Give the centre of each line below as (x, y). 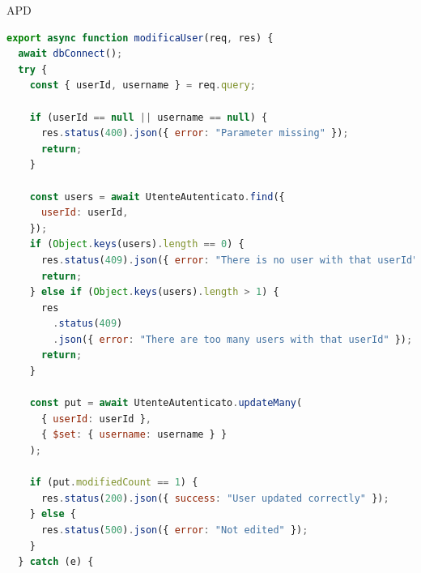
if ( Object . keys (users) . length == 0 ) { (137, 244)
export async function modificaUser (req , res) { (140, 38)
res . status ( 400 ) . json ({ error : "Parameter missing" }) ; (195, 133)
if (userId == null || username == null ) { (149, 117)
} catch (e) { (56, 562)
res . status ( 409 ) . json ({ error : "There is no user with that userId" (230, 260)
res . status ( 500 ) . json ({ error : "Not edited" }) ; (174, 530)
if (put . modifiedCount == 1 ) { (114, 483)
